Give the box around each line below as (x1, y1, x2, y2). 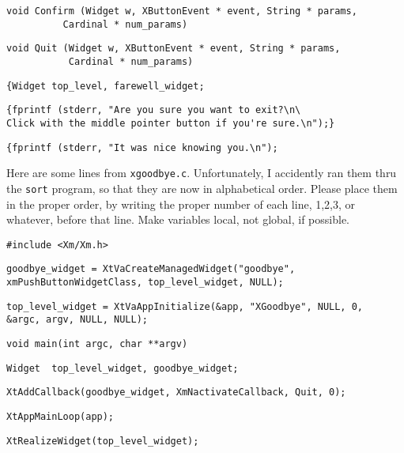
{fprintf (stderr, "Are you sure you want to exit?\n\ (6, 104, 301, 116)
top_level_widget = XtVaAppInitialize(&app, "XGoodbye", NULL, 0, (6, 300, 364, 312)
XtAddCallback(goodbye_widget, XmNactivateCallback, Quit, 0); (6, 387, 346, 398)
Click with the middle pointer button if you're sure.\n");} (6, 117, 335, 129)
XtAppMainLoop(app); (6, 411, 115, 422)
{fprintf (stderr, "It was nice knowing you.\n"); (6, 142, 278, 153)
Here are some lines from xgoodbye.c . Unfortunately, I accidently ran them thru (6, 164, 397, 181)
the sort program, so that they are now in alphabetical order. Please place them (6, 179, 398, 196)
